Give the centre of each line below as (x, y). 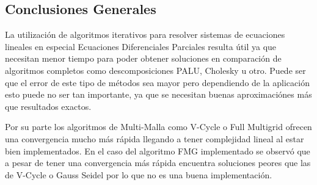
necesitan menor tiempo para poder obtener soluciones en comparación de (143, 58)
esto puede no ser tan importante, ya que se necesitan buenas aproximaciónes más (158, 94)
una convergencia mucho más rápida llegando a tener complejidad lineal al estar (155, 138)
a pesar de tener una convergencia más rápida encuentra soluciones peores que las (158, 163)
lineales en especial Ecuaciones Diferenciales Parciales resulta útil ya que (141, 46)
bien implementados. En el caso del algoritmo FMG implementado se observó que (158, 151)
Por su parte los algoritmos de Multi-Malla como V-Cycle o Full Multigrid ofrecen (158, 127)
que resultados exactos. (48, 106)
